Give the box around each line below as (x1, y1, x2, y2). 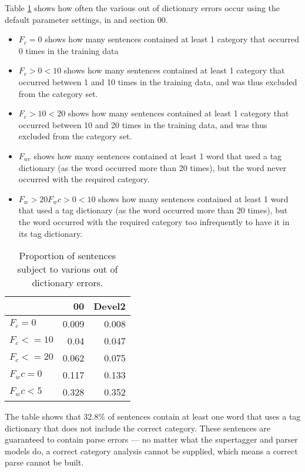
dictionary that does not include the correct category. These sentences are (5, 421, 270, 434)
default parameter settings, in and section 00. (5, 13, 168, 25)
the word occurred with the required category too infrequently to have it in (18, 215, 290, 227)
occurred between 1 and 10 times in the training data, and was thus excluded (18, 75, 297, 88)
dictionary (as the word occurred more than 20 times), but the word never (18, 161, 287, 173)
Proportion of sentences (19, 249, 116, 263)
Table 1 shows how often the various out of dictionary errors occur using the (5, 2, 280, 14)
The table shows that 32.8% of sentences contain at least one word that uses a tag (5, 410, 301, 423)
